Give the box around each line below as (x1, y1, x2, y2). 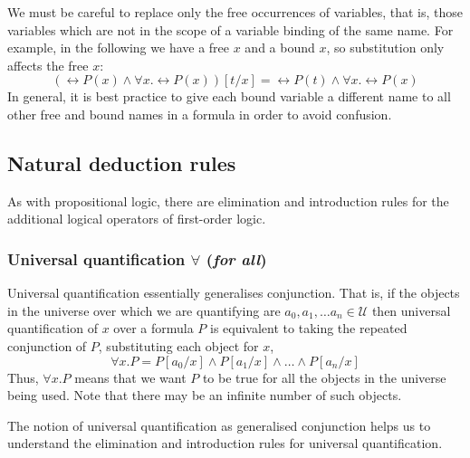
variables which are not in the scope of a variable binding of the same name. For (7, 20, 454, 39)
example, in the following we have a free (7, 38, 230, 57)
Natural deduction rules (7, 148, 236, 177)
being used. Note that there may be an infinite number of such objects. (7, 386, 402, 405)
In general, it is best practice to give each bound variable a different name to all (7, 87, 451, 106)
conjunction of (7, 336, 87, 355)
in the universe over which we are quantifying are (7, 301, 281, 320)
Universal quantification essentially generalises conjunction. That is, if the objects (7, 283, 460, 302)
